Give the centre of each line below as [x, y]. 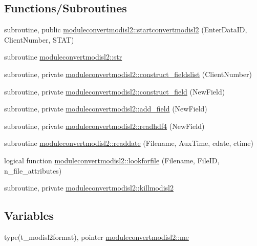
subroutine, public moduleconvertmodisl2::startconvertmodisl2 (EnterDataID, [126, 30]
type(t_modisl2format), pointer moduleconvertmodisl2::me [97, 236]
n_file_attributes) [33, 170]
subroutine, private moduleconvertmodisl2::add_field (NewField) [106, 109]
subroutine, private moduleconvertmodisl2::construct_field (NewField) [115, 91]
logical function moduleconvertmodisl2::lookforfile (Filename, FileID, [112, 160]
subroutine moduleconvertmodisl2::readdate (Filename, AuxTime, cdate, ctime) [129, 143]
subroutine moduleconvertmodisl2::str [63, 57]
